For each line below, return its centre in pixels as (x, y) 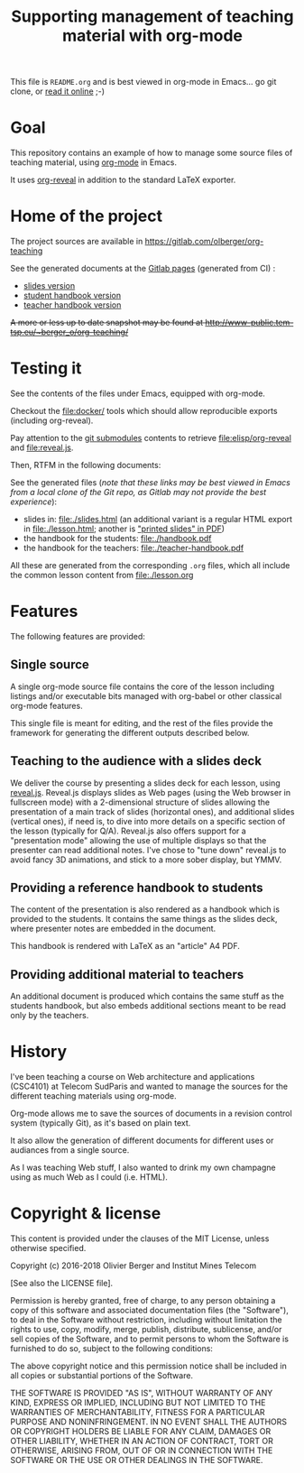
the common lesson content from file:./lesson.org (102, 575)
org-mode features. (47, 705)
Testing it (46, 368)
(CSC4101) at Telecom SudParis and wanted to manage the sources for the (149, 1086)
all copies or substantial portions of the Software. (101, 1376)
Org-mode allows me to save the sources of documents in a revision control (151, 1114)
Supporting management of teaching (152, 17)
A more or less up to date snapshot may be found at (107, 323)
